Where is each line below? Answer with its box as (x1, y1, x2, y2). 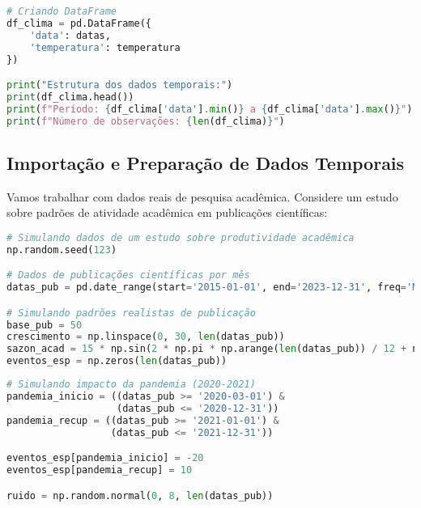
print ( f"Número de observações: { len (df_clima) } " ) (6, 115, 285, 127)
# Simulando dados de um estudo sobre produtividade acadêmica (6, 231, 355, 243)
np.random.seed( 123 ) (6, 243, 117, 256)
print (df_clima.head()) (6, 91, 134, 103)
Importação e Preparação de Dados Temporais (6, 150, 405, 175)
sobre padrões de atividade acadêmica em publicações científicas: (6, 204, 328, 221)
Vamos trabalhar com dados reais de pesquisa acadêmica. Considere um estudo (6, 188, 398, 205)
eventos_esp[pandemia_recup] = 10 (6, 464, 193, 476)
